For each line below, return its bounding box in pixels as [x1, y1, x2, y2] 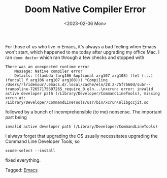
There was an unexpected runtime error [5, 64, 90, 69]
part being [5, 114, 27, 120]
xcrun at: [5, 95, 26, 100]
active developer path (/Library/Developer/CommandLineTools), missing [5, 91, 160, 96]
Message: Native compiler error [14, 69, 83, 74]
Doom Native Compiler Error [24, 4, 146, 15]
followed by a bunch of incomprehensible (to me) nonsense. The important [5, 108, 162, 115]
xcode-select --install [5, 148, 56, 153]
